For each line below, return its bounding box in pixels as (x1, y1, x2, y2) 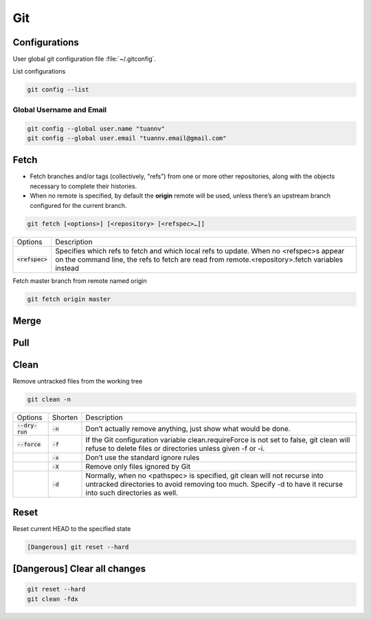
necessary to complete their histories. (30, 182, 137, 190)
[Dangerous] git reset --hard (27, 543, 129, 551)
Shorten (52, 413, 78, 423)
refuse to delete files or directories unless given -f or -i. (85, 444, 265, 454)
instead (55, 263, 79, 273)
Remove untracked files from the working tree (12, 377, 143, 386)
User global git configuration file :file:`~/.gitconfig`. (12, 55, 157, 63)
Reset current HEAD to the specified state (12, 524, 131, 533)
